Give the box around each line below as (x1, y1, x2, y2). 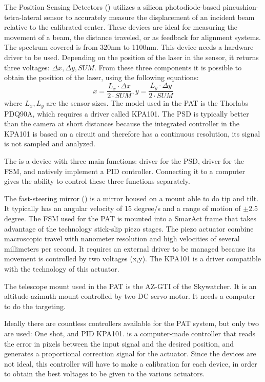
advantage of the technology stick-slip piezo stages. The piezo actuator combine (4, 223, 254, 234)
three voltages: (4, 62, 50, 72)
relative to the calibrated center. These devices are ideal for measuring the (4, 22, 238, 32)
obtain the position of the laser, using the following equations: (4, 72, 199, 83)
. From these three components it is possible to (94, 62, 242, 72)
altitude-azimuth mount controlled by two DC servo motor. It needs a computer (4, 291, 256, 301)
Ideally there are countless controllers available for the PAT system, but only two (4, 318, 259, 329)
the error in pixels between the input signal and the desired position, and (4, 338, 234, 349)
